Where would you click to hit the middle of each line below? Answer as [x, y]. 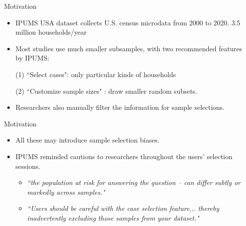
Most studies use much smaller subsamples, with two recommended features [129, 48]
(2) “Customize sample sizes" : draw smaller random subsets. [106, 91]
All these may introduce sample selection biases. [87, 140]
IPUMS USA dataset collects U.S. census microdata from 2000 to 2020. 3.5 [128, 22]
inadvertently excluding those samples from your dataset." [113, 217]
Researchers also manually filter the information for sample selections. [120, 107]
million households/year [51, 32]
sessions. [28, 166]
